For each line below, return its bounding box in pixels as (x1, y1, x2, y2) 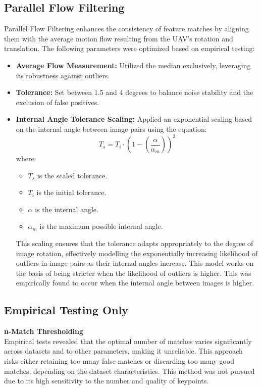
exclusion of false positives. (16, 96, 99, 107)
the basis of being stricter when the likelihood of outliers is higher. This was (16, 267, 251, 278)
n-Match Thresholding (4, 326, 84, 336)
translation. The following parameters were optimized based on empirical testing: (4, 43, 255, 54)
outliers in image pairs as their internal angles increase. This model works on (16, 258, 254, 268)
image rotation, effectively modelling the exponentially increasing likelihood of (16, 248, 258, 258)
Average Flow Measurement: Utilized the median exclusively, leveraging (16, 60, 251, 70)
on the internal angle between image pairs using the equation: (16, 123, 207, 134)
